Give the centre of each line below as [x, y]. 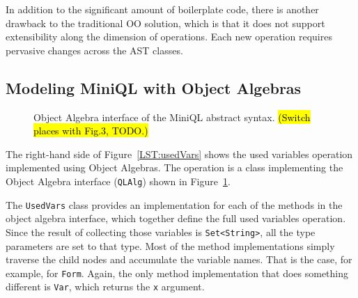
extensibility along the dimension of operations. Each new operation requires [169, 37]
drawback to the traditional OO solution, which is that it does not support [165, 23]
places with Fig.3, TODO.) [91, 131]
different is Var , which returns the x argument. [105, 287]
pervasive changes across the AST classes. [94, 50]
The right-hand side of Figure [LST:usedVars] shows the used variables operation [179, 154]
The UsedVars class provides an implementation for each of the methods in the [174, 204]
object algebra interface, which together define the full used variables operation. [176, 218]
